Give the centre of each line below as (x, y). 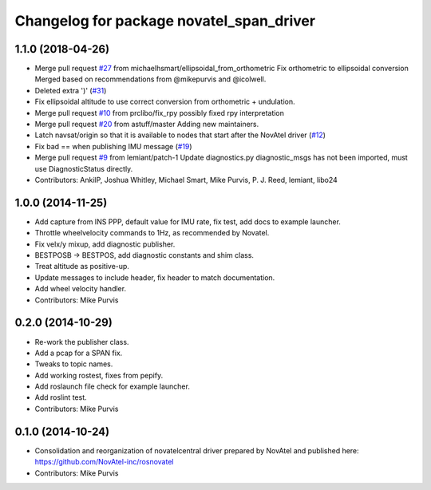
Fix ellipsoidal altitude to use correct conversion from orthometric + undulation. (165, 102)
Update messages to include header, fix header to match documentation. (155, 277)
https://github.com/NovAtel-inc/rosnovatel (104, 462)
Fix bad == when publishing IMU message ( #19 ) (113, 146)
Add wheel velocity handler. (81, 289)
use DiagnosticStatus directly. (84, 168)
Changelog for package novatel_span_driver (165, 21)
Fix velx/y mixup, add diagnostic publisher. (105, 244)
